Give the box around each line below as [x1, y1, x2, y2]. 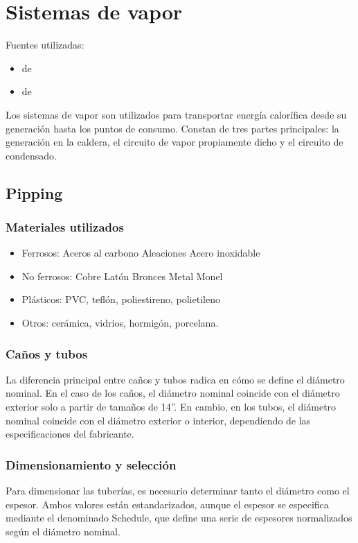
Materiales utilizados [6, 218, 124, 235]
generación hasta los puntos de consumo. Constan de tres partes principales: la [6, 121, 339, 135]
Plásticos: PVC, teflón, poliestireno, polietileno [21, 292, 220, 307]
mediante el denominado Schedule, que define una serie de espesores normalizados [6, 510, 352, 525]
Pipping [6, 182, 63, 203]
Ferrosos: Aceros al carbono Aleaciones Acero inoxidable [21, 245, 260, 260]
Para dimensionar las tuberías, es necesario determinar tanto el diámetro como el [6, 483, 350, 498]
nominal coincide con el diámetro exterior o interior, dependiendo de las [6, 413, 311, 427]
